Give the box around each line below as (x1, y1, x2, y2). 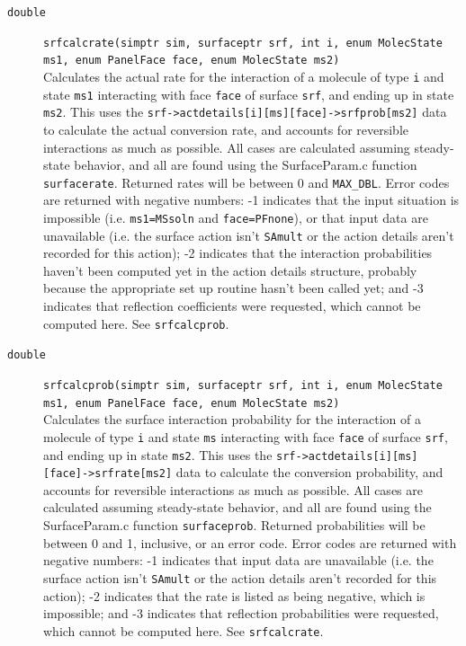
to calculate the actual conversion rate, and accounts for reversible (43, 119, 409, 138)
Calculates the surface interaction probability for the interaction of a (43, 410, 421, 429)
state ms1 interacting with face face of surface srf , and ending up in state (43, 84, 454, 103)
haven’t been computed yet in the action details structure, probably (43, 261, 417, 279)
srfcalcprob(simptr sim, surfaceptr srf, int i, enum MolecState (43, 378, 443, 392)
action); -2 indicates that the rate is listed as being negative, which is (43, 586, 426, 605)
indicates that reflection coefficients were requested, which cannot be (43, 296, 421, 315)
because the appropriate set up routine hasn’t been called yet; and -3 (43, 279, 424, 297)
